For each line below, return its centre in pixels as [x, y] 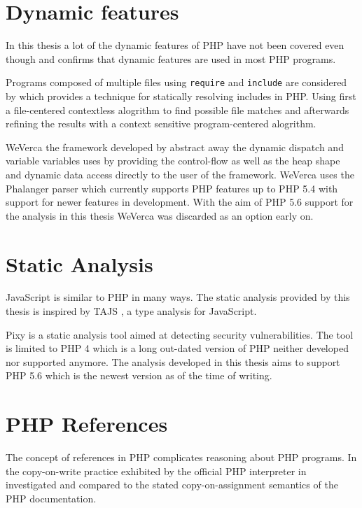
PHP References [87, 424]
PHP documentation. [51, 498]
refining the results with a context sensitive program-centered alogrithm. [161, 124]
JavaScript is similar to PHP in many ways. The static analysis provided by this [178, 297]
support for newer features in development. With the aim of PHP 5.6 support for [180, 202]
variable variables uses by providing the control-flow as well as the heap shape [173, 161]
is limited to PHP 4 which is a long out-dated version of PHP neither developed [177, 348]
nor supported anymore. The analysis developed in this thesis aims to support [173, 361]
